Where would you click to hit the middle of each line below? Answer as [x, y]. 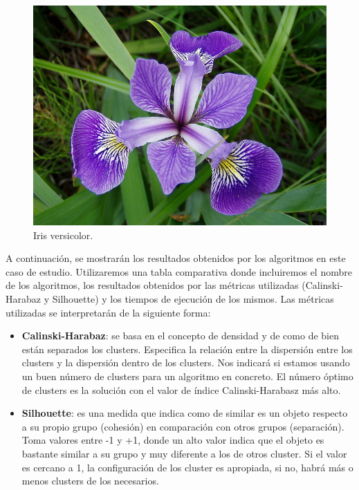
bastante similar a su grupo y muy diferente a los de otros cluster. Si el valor [184, 453]
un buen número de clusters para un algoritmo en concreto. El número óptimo [187, 376]
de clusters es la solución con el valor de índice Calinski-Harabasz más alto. [181, 389]
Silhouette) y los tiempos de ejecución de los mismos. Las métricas [193, 298]
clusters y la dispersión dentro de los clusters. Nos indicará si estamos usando [186, 362]
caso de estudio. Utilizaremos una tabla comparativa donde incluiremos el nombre [179, 271]
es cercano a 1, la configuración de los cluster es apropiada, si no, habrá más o [187, 467]
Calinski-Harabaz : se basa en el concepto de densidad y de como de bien [180, 336]
